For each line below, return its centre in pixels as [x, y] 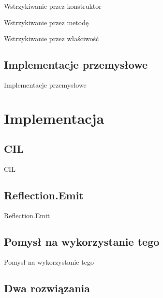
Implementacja [54, 118]
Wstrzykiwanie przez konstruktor [53, 6]
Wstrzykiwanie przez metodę [46, 22]
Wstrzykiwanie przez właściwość [52, 38]
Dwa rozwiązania [47, 288]
